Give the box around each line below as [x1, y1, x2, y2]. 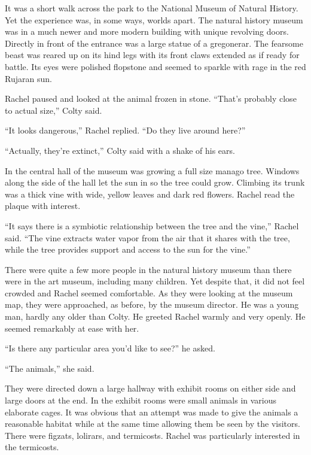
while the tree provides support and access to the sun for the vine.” [5, 243, 251, 256]
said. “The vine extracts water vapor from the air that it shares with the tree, [5, 231, 290, 244]
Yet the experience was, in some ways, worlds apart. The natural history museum [5, 13, 303, 26]
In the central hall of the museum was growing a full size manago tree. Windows [5, 164, 300, 177]
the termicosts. [5, 441, 59, 453]
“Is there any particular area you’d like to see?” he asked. [5, 342, 215, 354]
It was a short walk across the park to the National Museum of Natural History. [5, 2, 298, 14]
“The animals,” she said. [5, 362, 94, 374]
